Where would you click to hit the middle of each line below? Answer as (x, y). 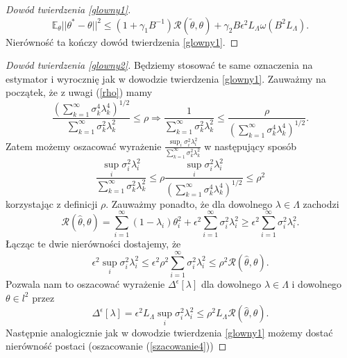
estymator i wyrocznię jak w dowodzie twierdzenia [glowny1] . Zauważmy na (166, 78)
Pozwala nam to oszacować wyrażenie (85, 284)
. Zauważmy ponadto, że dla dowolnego (189, 203)
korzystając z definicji (52, 203)
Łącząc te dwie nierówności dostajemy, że (93, 244)
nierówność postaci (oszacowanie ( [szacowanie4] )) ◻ (116, 346)
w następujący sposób (251, 146)
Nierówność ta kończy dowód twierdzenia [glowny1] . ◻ (122, 41)
